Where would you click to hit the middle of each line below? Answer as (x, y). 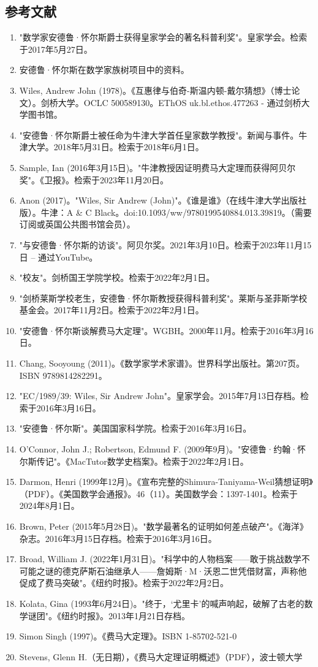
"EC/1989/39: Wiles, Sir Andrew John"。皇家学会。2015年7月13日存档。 (160, 396)
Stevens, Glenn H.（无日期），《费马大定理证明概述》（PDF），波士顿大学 (161, 656)
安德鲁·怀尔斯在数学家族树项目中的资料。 (104, 70)
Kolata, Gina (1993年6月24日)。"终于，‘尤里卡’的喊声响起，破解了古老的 (162, 603)
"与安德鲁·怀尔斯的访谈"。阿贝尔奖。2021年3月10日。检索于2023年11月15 (165, 244)
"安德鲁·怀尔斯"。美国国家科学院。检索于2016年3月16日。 (135, 428)
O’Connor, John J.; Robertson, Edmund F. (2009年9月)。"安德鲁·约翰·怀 (163, 449)
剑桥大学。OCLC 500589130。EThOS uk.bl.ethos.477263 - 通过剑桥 (171, 102)
